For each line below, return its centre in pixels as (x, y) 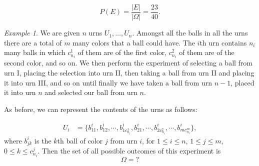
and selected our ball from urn (91, 92)
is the (43, 140)
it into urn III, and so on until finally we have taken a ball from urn (108, 82)
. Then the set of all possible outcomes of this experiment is (129, 151)
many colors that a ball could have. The (134, 42)
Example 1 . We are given (42, 33)
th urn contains (223, 42)
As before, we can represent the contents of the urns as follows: (101, 109)
